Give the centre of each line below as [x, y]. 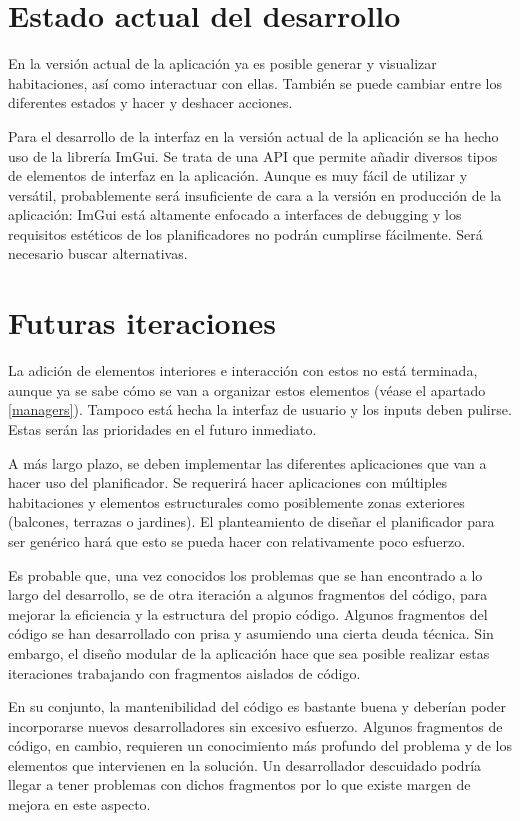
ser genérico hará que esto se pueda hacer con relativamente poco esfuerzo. [237, 540]
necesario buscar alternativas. [98, 253]
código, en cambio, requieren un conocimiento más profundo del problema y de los [260, 745]
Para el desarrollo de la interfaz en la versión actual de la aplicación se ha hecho [253, 135]
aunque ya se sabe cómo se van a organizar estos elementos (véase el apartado [247, 389]
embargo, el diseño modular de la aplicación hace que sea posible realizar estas [249, 652]
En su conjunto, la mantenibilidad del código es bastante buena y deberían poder [257, 706]
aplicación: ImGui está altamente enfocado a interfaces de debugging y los [235, 214]
